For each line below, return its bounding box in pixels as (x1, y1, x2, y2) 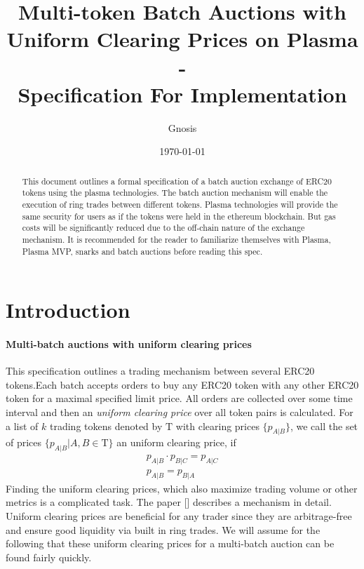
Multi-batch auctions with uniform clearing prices (6, 337, 252, 352)
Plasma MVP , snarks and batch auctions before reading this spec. (22, 245, 263, 257)
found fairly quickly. (6, 549, 92, 564)
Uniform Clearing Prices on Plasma (6, 25, 358, 53)
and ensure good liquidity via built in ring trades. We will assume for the (6, 522, 321, 537)
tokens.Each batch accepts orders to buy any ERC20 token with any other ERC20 (6, 377, 359, 391)
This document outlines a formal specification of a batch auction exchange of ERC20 (22, 175, 332, 187)
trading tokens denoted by (49, 418, 163, 433)
